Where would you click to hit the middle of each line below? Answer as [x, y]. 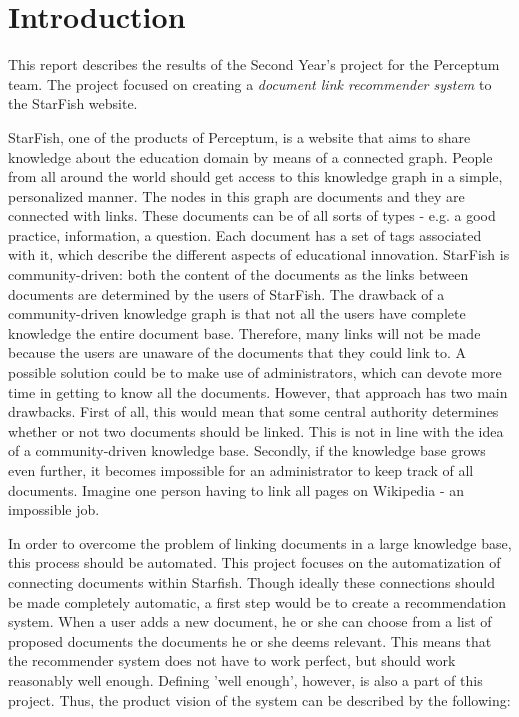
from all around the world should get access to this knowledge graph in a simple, [255, 176]
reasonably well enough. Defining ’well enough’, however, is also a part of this [245, 679]
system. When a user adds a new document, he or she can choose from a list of [250, 621]
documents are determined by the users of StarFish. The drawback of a [226, 293]
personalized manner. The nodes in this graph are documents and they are [236, 195]
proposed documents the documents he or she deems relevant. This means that [250, 640]
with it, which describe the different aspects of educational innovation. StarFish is [259, 254]
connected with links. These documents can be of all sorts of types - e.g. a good [252, 215]
